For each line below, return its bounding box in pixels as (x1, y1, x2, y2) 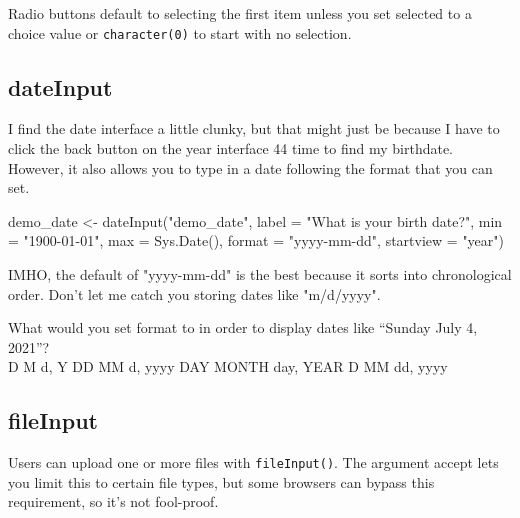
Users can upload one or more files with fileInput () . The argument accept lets (8, 452, 499, 473)
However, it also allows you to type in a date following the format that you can (8, 157, 493, 178)
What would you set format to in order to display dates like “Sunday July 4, (8, 317, 478, 338)
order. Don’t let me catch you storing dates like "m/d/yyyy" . (8, 283, 381, 304)
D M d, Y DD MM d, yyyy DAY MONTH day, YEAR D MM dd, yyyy (8, 356, 448, 377)
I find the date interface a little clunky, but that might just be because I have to (8, 118, 500, 139)
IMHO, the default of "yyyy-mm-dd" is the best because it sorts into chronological (8, 264, 512, 285)
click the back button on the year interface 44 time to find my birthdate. (8, 138, 454, 159)
